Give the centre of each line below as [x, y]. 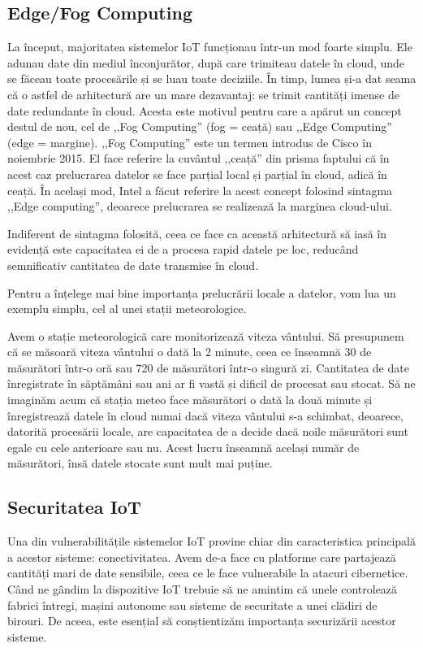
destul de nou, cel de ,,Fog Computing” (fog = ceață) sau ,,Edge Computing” [200, 126]
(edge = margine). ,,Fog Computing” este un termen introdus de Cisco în [190, 142]
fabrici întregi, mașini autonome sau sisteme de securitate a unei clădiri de [192, 605]
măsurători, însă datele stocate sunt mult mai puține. [140, 463]
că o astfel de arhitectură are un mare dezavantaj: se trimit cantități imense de [203, 94]
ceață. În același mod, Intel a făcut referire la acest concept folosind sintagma [200, 190]
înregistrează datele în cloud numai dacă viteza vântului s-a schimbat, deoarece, [205, 415]
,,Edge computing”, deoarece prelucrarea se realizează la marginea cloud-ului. [200, 206]
